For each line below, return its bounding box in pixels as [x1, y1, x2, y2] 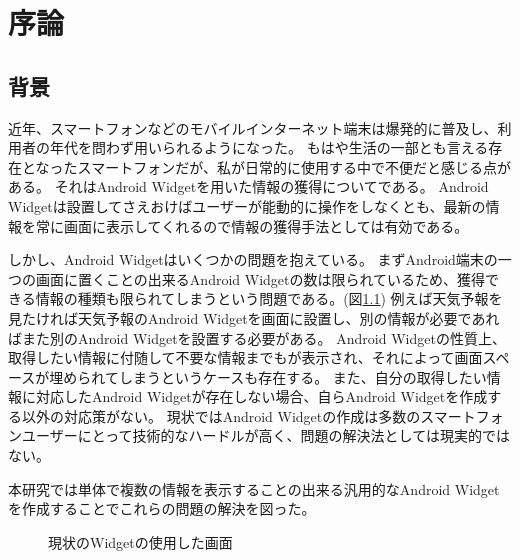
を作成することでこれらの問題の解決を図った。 [8, 498, 316, 519]
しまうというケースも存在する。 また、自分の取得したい [118, 366, 487, 387]
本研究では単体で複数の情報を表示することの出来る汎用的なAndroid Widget [8, 478, 500, 499]
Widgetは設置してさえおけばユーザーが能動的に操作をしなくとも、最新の [8, 195, 486, 216]
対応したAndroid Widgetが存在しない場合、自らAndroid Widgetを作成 [35, 386, 488, 407]
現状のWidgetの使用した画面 [48, 531, 233, 552]
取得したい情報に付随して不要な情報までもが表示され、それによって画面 [8, 347, 483, 368]
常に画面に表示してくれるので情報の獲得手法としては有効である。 [35, 215, 469, 236]
